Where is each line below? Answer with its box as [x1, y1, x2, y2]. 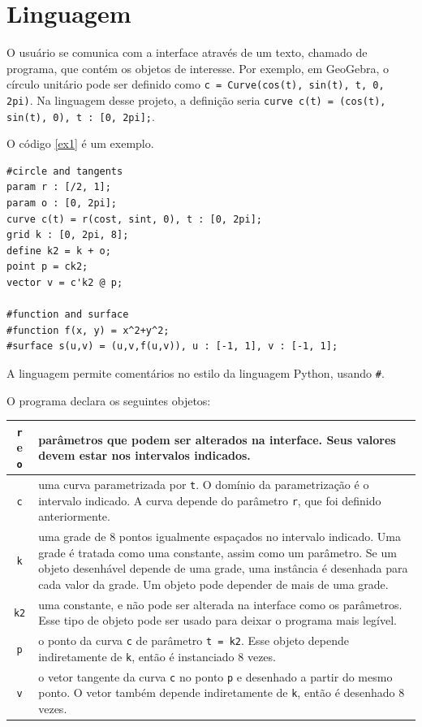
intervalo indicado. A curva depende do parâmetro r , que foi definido [38, 491, 381, 508]
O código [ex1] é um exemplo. [6, 135, 154, 152]
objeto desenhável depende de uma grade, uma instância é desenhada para [38, 560, 408, 577]
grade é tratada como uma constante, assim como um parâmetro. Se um [38, 543, 397, 560]
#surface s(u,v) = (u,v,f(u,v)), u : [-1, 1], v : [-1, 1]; [6, 340, 338, 353]
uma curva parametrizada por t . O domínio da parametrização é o [38, 475, 369, 492]
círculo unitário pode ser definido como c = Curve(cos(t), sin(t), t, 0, [6, 76, 385, 93]
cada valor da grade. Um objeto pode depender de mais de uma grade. [38, 575, 389, 592]
